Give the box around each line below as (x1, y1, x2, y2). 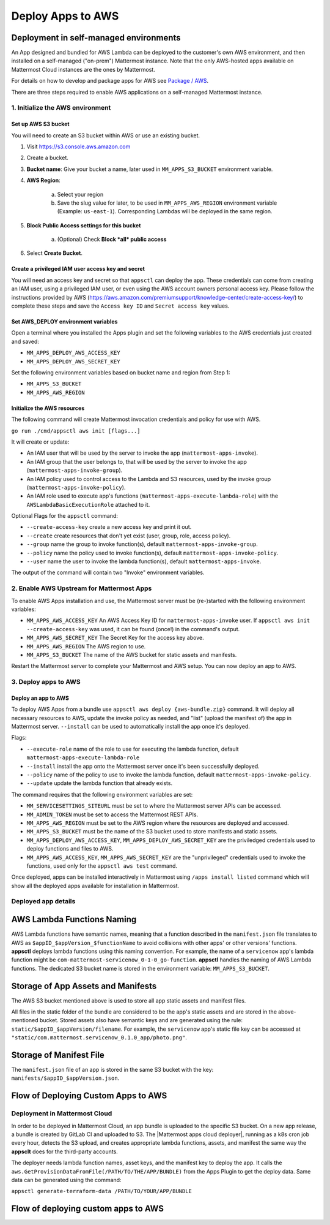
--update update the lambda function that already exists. (26, 779, 173, 787)
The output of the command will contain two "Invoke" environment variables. (11, 569, 205, 576)
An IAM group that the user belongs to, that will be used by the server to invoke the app (26, 458, 247, 465)
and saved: (11, 338, 40, 345)
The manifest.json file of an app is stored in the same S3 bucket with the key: (11, 1066, 214, 1074)
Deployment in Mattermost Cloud (11, 1109, 112, 1118)
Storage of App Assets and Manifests (11, 980, 157, 991)
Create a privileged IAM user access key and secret (11, 265, 145, 273)
